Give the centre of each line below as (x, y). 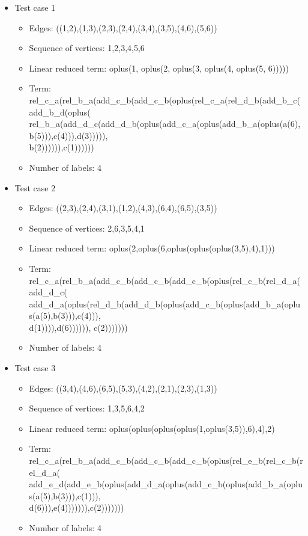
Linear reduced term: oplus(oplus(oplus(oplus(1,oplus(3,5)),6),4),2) (152, 428)
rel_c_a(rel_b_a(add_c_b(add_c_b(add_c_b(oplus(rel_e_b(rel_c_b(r (166, 461)
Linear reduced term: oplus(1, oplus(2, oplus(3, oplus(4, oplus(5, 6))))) (159, 68)
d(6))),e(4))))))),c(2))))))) (77, 507)
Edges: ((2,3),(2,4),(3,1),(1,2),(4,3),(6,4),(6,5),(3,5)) (123, 208)
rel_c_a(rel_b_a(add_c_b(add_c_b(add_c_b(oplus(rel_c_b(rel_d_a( (165, 280)
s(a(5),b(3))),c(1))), (65, 495)
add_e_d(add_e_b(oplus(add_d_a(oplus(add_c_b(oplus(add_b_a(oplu (166, 484)
